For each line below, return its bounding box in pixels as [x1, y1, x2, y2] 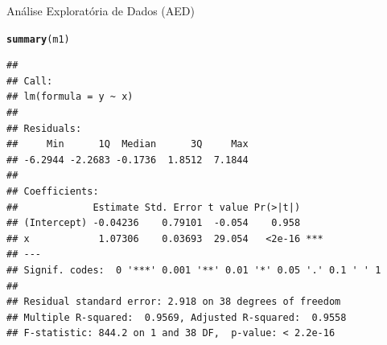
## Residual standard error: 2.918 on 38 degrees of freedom [6, 296, 341, 308]
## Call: [6, 75, 53, 87]
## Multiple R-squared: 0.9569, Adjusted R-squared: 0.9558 [6, 311, 347, 323]
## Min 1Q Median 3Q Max [6, 138, 249, 150]
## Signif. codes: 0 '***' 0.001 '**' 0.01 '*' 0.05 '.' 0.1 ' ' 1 [6, 264, 381, 276]
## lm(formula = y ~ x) [6, 91, 134, 103]
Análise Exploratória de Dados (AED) [6, 2, 195, 18]
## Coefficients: [6, 186, 99, 197]
